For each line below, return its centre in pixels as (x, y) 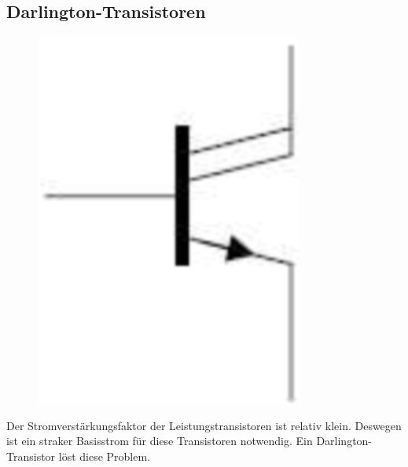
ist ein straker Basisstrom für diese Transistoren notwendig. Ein (160, 441)
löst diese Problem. (105, 456)
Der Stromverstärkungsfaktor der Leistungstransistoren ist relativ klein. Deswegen (204, 425)
